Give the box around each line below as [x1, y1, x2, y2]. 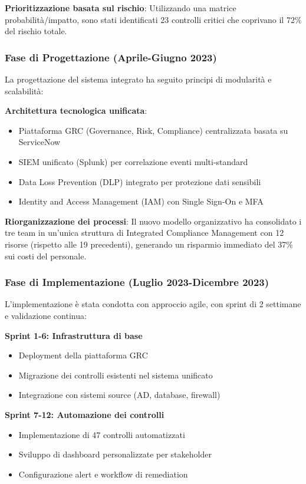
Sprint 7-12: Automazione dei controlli [5, 408, 164, 420]
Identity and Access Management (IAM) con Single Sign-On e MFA [18, 195, 264, 208]
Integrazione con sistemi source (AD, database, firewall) [18, 388, 221, 401]
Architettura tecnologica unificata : [5, 104, 147, 117]
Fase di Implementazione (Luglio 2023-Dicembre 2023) [5, 275, 269, 289]
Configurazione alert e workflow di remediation [18, 467, 188, 480]
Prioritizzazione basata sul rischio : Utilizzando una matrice [5, 2, 236, 14]
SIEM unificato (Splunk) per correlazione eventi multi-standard [18, 155, 248, 167]
